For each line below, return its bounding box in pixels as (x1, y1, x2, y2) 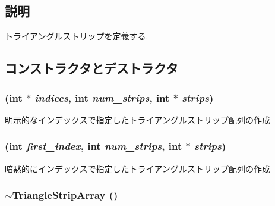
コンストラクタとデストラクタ (5, 59, 178, 77)
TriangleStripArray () (12, 188, 118, 202)
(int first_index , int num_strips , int (5, 139, 182, 154)
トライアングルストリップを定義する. (5, 30, 148, 42)
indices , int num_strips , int (34, 90, 170, 105)
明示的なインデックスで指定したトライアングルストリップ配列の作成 (5, 113, 271, 126)
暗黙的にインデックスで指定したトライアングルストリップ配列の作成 (5, 162, 271, 174)
